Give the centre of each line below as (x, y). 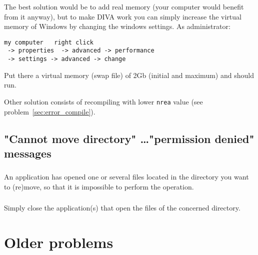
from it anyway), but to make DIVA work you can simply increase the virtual (123, 16)
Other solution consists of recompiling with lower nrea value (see (103, 101)
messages (28, 153)
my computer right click (49, 42)
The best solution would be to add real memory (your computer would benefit (124, 6)
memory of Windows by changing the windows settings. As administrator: (117, 26)
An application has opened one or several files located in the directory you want (126, 177)
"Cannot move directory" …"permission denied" (129, 138)
